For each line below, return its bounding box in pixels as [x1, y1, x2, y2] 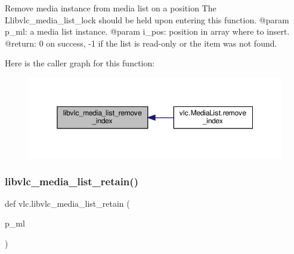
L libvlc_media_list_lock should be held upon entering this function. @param [5, 13, 289, 26]
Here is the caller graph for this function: [5, 57, 155, 69]
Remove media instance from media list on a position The [5, 2, 216, 14]
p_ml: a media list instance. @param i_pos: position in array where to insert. [5, 25, 290, 38]
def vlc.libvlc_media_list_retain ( [5, 197, 130, 209]
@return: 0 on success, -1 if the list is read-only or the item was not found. [5, 36, 277, 49]
